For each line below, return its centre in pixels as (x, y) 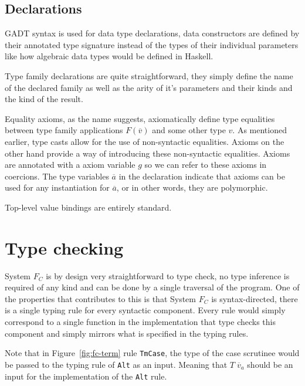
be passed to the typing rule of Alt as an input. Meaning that (116, 364)
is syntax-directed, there (255, 298)
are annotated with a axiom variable (70, 165)
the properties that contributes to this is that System (101, 298)
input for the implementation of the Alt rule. (86, 376)
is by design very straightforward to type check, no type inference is (168, 275)
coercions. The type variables (57, 176)
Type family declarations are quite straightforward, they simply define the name (149, 75)
